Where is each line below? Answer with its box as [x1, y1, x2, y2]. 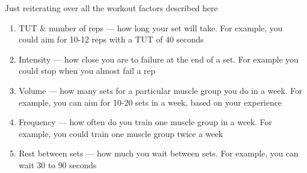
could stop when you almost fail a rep [18, 64, 156, 77]
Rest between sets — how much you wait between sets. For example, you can [18, 147, 299, 159]
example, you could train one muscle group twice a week [18, 127, 223, 139]
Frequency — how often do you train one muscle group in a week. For [18, 116, 272, 128]
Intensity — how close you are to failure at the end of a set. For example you [18, 53, 299, 65]
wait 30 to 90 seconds [18, 158, 96, 171]
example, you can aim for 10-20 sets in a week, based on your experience [18, 96, 282, 108]
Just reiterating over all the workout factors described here [5, 2, 218, 14]
